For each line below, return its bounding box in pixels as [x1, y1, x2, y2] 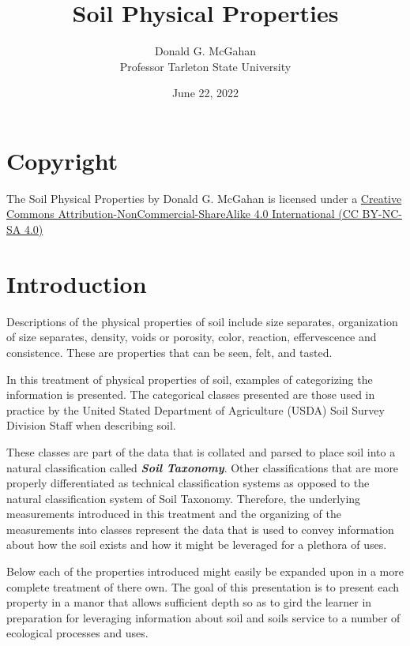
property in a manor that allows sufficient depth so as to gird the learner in [6, 594, 372, 610]
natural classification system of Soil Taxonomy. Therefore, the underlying [6, 490, 361, 506]
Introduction [6, 267, 147, 299]
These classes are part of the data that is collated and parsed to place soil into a [6, 443, 396, 460]
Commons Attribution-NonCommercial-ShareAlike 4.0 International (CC [6, 205, 359, 222]
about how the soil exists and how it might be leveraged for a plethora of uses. [6, 536, 387, 553]
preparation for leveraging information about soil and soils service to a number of [6, 609, 401, 625]
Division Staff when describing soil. [6, 417, 176, 434]
